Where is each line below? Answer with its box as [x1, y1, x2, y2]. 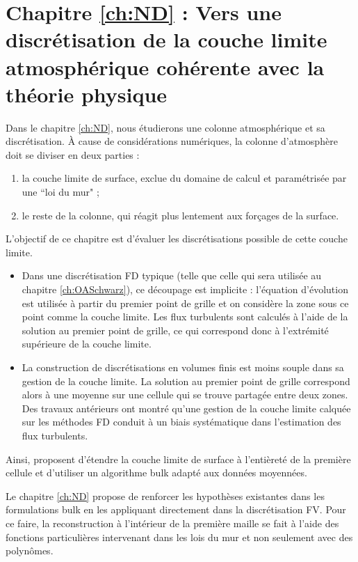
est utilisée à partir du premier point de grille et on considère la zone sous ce [22, 295, 349, 310]
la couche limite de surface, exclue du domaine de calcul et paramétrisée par [22, 171, 347, 185]
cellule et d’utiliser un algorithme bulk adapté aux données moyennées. [6, 465, 307, 480]
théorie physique [6, 79, 168, 108]
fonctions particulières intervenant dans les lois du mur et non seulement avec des [6, 529, 353, 544]
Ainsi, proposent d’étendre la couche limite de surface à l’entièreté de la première [6, 451, 351, 466]
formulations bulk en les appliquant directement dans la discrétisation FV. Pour [6, 502, 346, 517]
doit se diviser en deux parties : [6, 147, 140, 162]
